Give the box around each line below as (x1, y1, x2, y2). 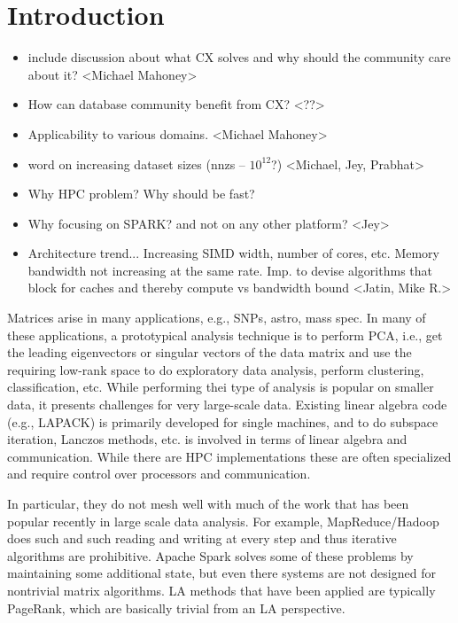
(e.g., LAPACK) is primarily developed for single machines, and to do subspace (7, 412, 439, 431)
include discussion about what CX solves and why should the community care (27, 48, 451, 66)
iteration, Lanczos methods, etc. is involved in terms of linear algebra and (7, 430, 408, 448)
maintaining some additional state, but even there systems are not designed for (7, 564, 436, 582)
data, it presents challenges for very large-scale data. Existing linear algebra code (7, 395, 447, 414)
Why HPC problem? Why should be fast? (27, 184, 255, 203)
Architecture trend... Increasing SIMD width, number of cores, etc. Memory (27, 244, 439, 262)
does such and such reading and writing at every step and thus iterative (7, 529, 397, 548)
